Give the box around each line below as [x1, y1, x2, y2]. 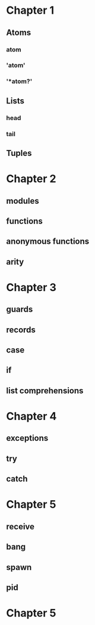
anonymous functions [6, 237, 90, 247]
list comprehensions [6, 385, 84, 396]
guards [6, 304, 33, 314]
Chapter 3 [6, 280, 56, 294]
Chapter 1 [6, 4, 55, 17]
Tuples [6, 148, 32, 158]
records [6, 324, 36, 335]
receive [6, 521, 34, 532]
